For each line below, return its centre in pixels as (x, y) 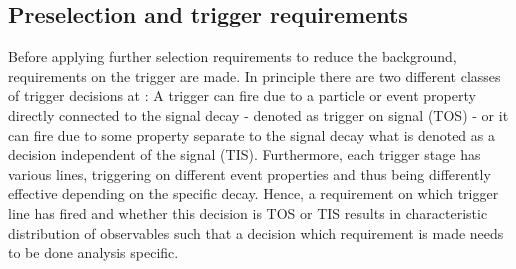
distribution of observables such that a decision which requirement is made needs (256, 232)
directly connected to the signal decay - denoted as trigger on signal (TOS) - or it (258, 114)
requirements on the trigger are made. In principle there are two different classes (254, 75)
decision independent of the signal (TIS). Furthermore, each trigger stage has (244, 154)
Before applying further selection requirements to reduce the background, (232, 56)
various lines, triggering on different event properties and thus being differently (249, 173)
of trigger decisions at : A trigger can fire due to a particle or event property (242, 95)
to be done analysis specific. (93, 252)
